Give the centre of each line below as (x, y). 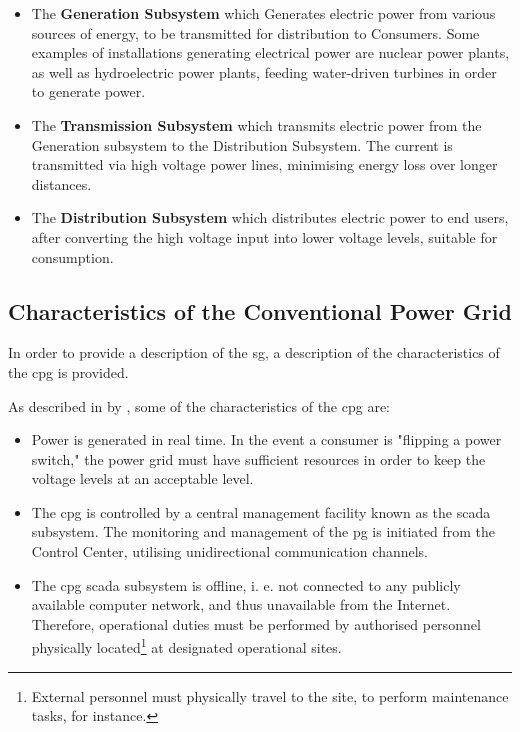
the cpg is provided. (68, 371)
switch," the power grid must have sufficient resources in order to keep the (258, 458)
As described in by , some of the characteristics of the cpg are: (199, 405)
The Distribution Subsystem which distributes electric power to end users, (270, 217)
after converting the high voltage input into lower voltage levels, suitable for (264, 236)
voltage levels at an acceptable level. (142, 478)
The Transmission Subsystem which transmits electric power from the (256, 124)
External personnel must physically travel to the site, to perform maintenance (270, 695)
